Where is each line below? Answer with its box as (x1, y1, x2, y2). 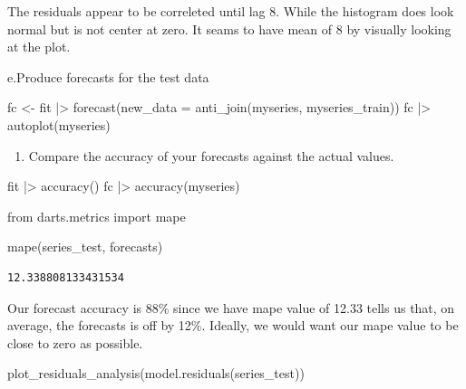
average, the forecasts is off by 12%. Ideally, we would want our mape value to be (7, 316, 459, 335)
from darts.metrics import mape (7, 206, 186, 225)
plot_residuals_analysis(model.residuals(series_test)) (7, 364, 305, 383)
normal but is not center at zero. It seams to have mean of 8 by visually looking (7, 19, 451, 38)
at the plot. (7, 37, 71, 56)
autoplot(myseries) (7, 115, 111, 134)
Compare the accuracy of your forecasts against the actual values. (28, 146, 394, 165)
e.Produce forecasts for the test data (7, 67, 209, 86)
